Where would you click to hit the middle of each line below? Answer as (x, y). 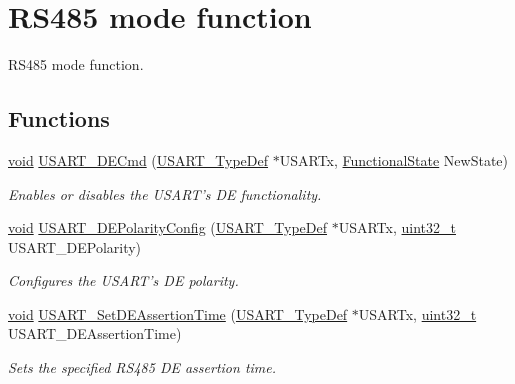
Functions (59, 118)
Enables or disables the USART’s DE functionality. (165, 193)
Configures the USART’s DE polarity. (123, 280)
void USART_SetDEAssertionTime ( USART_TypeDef (178, 313)
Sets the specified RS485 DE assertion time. (142, 367)
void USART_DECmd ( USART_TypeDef (138, 159)
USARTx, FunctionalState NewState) (394, 159)
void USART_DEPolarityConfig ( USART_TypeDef (168, 227)
